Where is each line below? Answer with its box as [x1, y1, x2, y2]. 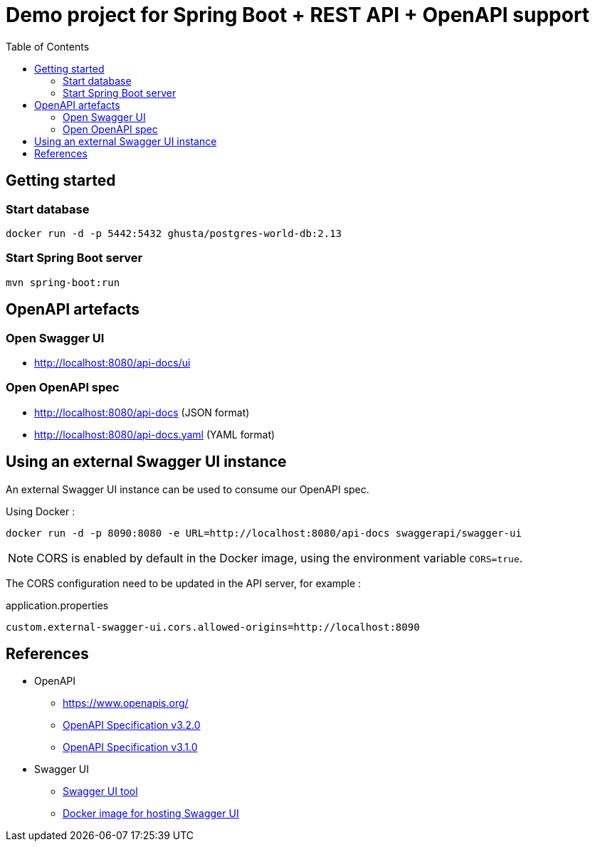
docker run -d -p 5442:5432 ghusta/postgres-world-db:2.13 [6, 227, 342, 239]
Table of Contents [6, 40, 90, 53]
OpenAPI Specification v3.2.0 [63, 719, 201, 732]
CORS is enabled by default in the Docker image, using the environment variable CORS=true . [36, 550, 523, 565]
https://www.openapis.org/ [63, 697, 189, 710]
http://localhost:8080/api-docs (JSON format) [34, 406, 250, 419]
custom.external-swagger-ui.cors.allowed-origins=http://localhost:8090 [6, 621, 420, 633]
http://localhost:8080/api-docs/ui [34, 356, 191, 369]
